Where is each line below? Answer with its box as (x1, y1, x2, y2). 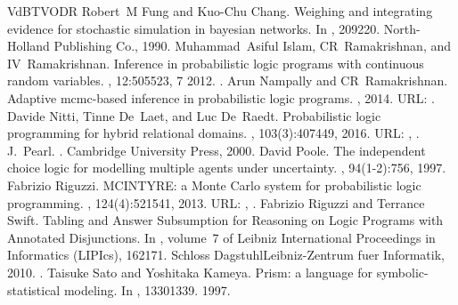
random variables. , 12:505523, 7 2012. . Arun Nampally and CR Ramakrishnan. (7, 71, 448, 90)
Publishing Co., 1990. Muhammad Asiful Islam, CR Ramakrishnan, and (53, 36, 452, 55)
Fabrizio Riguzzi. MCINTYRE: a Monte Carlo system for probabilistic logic (7, 175, 421, 194)
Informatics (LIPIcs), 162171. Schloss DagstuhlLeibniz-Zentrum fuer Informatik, (7, 245, 445, 264)
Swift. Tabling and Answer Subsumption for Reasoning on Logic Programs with (7, 211, 444, 229)
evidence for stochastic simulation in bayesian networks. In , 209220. (7, 19, 380, 37)
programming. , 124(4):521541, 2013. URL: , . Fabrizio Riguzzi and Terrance (7, 193, 425, 212)
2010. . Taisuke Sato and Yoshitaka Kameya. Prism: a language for (7, 262, 373, 281)
